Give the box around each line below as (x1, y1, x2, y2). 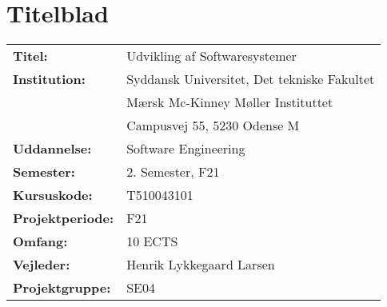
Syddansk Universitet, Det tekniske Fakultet (126, 70, 375, 89)
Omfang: (13, 232, 68, 251)
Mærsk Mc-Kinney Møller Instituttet (126, 93, 333, 112)
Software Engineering (126, 139, 245, 158)
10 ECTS (126, 232, 178, 251)
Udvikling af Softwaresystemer (126, 46, 297, 66)
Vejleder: (13, 255, 70, 274)
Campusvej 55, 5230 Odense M (126, 116, 300, 135)
